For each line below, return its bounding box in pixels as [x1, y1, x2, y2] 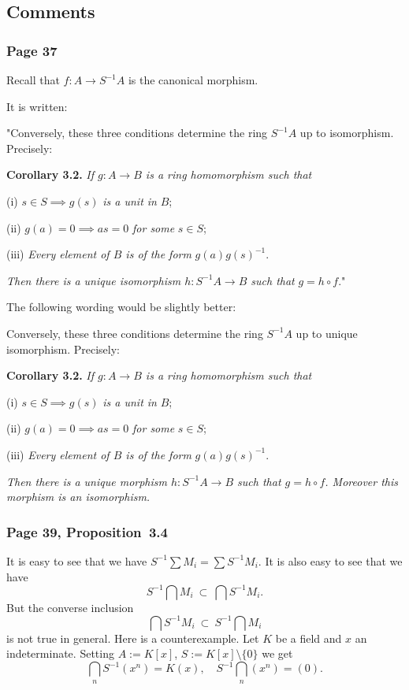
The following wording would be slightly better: [6, 299, 236, 315]
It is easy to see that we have [6, 552, 147, 569]
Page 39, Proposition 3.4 [6, 521, 168, 541]
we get [262, 645, 293, 662]
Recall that [6, 72, 60, 87]
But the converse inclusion [6, 599, 134, 615]
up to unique [296, 325, 358, 341]
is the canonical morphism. [128, 72, 258, 87]
